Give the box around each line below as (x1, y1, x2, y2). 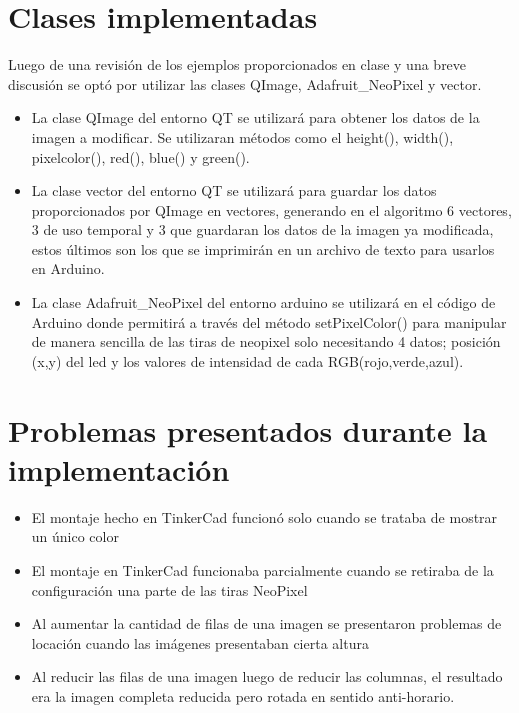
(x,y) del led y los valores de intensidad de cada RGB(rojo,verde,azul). (31, 350, 464, 371)
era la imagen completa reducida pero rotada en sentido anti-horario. (31, 685, 455, 706)
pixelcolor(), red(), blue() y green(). (31, 146, 250, 167)
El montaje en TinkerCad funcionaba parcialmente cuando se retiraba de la (31, 559, 494, 580)
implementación (8, 448, 230, 489)
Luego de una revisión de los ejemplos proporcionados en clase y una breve (8, 54, 467, 75)
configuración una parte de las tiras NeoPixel (31, 579, 308, 600)
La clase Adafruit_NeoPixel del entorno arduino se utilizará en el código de (31, 292, 496, 313)
